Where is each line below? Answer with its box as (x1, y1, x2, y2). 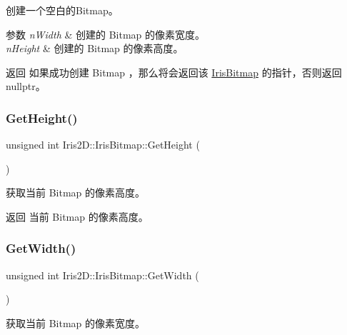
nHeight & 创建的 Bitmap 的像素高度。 (6, 41, 183, 56)
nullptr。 (6, 79, 46, 94)
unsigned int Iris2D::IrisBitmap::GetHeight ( (6, 137, 200, 152)
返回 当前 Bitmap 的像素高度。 (6, 209, 149, 224)
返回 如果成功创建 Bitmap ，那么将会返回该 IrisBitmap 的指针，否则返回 (6, 64, 342, 79)
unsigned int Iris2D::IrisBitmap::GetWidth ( (6, 267, 199, 282)
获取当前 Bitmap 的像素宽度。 (6, 315, 146, 330)
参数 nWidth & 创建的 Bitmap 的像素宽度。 (6, 26, 206, 41)
